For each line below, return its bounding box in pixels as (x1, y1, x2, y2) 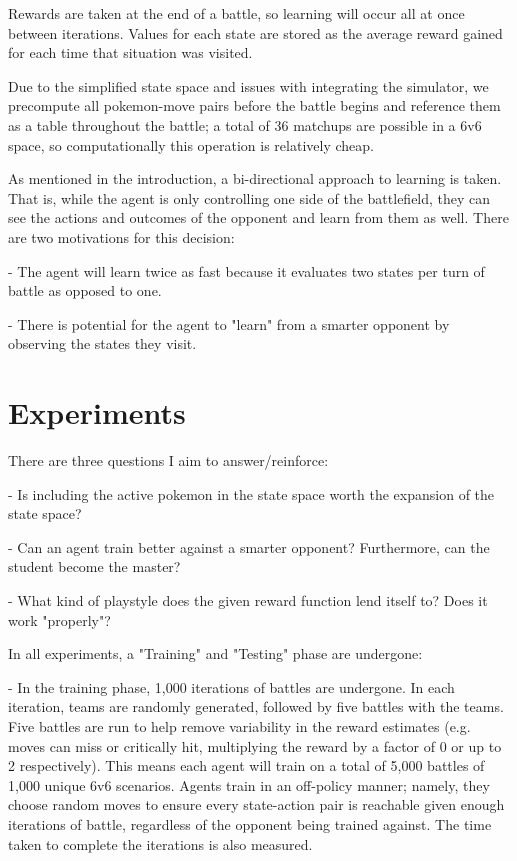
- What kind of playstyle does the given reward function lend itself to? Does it (8, 590, 488, 610)
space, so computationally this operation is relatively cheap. (8, 134, 374, 155)
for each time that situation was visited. (8, 42, 253, 63)
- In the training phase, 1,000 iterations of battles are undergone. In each (8, 676, 455, 697)
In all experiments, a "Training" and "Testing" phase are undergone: (8, 643, 423, 664)
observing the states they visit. (8, 333, 197, 354)
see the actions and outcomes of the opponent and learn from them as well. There (8, 207, 509, 228)
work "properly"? (8, 609, 111, 630)
